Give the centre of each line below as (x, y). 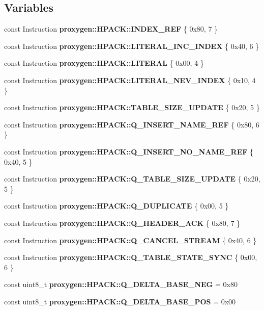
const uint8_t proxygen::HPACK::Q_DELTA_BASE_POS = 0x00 (120, 301)
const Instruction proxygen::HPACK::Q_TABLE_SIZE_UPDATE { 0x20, (132, 179)
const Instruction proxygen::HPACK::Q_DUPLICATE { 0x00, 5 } (116, 206)
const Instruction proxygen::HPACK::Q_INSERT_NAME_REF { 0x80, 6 (132, 124)
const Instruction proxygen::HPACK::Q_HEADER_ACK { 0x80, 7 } (122, 223)
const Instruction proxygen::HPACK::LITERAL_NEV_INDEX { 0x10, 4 (130, 80)
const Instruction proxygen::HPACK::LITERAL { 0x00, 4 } (104, 63)
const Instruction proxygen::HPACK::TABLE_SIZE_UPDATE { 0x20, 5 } (132, 107)
